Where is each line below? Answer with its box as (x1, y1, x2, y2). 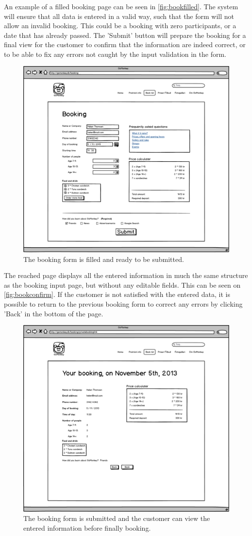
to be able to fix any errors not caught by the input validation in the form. (4, 49, 226, 59)
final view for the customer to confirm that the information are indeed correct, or (4, 39, 246, 50)
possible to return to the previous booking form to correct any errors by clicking (4, 298, 243, 309)
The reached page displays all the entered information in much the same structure (4, 270, 248, 280)
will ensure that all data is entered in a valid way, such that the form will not (4, 11, 235, 21)
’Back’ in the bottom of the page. (4, 308, 103, 318)
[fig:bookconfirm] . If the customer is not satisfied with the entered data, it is (4, 289, 231, 299)
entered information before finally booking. (23, 522, 151, 533)
